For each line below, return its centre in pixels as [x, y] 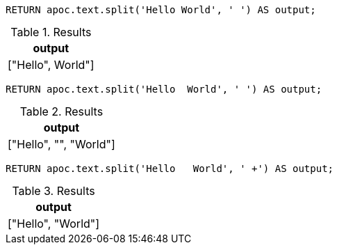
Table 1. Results [51, 32]
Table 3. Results [54, 191]
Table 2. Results [61, 111]
